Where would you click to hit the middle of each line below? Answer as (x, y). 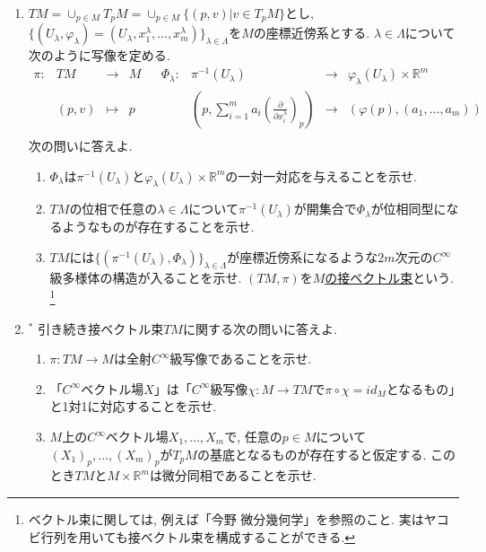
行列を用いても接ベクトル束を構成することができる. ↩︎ (198, 536)
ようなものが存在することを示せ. (158, 227)
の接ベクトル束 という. (390, 277)
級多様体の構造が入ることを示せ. (146, 277)
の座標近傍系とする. (312, 33)
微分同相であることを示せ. (239, 475)
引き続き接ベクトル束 (101, 328)
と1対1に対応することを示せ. (133, 406)
